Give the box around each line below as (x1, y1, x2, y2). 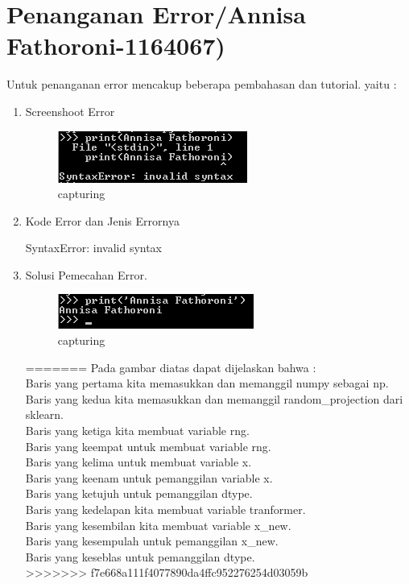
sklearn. (25, 406, 64, 423)
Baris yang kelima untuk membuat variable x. (25, 454, 252, 470)
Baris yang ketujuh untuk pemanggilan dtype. (25, 485, 253, 502)
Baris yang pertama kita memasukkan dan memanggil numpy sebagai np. (25, 375, 389, 391)
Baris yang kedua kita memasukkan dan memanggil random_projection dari (25, 390, 403, 407)
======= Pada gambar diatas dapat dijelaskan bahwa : (25, 358, 316, 375)
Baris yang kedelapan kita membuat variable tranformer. (25, 501, 306, 517)
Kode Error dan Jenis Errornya (25, 212, 180, 229)
